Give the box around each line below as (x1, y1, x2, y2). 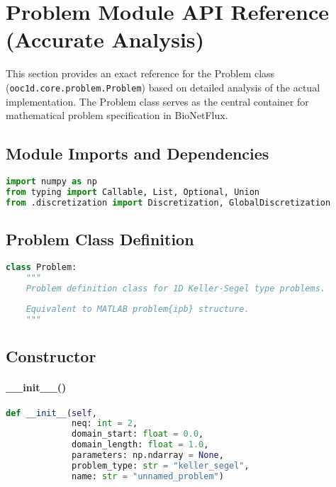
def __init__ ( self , (6, 408, 97, 418)
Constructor (6, 345, 96, 367)
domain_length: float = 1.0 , (72, 440, 209, 450)
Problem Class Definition (6, 228, 194, 250)
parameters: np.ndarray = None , (72, 450, 224, 461)
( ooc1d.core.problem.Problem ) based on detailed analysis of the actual (6, 79, 320, 94)
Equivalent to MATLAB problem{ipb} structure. (26, 304, 250, 315)
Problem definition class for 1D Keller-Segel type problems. (26, 283, 326, 293)
